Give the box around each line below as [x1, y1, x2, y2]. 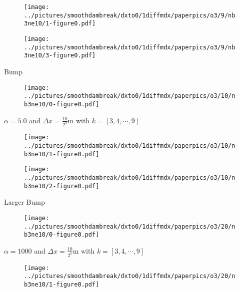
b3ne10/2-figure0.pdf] [24, 182, 99, 190]
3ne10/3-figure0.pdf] [24, 52, 96, 59]
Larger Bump [4, 197, 45, 207]
